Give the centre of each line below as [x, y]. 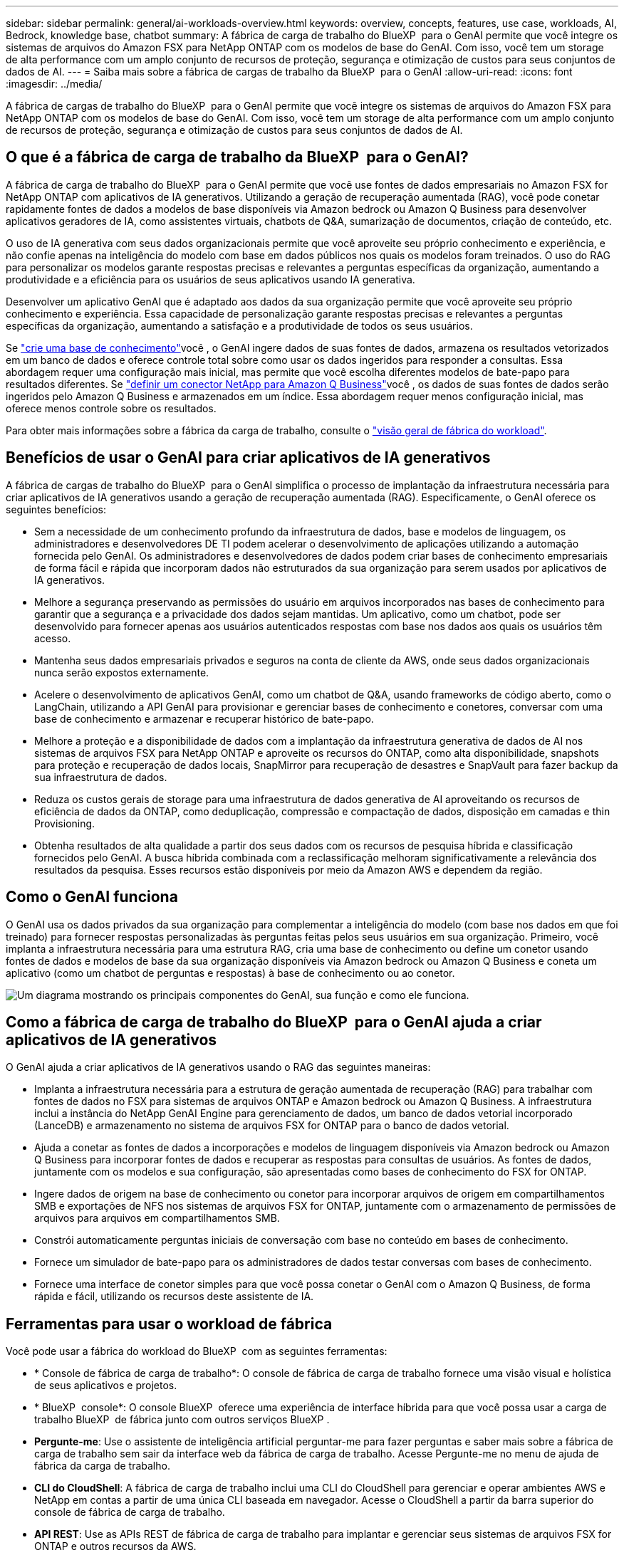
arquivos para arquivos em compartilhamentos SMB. [157, 1218]
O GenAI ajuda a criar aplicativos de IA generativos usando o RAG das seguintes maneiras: [218, 1067]
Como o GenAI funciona [92, 897]
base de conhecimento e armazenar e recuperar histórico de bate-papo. [204, 718]
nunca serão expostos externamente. [122, 672]
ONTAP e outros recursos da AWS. [115, 1546]
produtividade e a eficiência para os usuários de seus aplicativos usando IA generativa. [210, 279]
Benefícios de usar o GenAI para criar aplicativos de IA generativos [248, 458]
